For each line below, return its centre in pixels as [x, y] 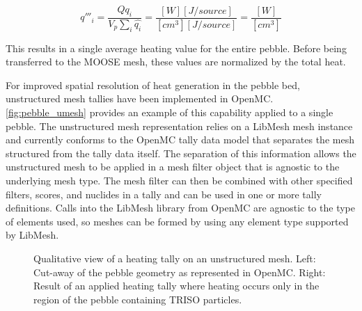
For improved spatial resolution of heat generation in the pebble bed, [153, 85]
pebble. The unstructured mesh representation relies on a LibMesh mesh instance [179, 126]
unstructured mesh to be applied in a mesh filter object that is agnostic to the [173, 167]
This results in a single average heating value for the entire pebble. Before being [176, 48]
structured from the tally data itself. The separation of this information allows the [181, 153]
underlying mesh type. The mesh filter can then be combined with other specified [179, 181]
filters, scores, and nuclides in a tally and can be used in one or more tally [164, 194]
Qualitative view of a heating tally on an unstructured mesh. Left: [175, 258]
